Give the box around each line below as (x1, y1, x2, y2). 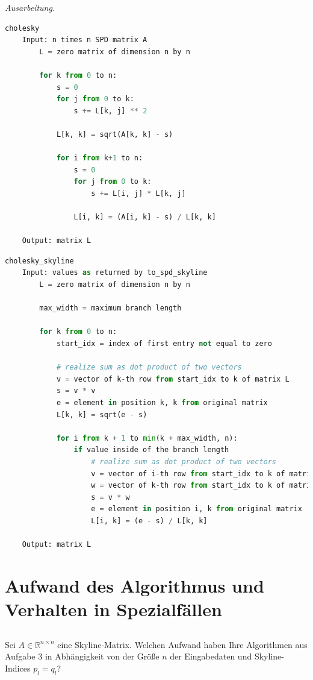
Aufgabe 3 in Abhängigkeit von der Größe (5, 650, 160, 663)
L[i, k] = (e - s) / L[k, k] (91, 516, 208, 525)
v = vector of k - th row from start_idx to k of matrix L (56, 374, 290, 383)
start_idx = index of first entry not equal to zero (56, 339, 272, 348)
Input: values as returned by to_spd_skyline (22, 268, 208, 277)
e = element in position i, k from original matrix (91, 505, 303, 514)
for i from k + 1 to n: (56, 154, 143, 163)
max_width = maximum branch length (39, 304, 182, 313)
